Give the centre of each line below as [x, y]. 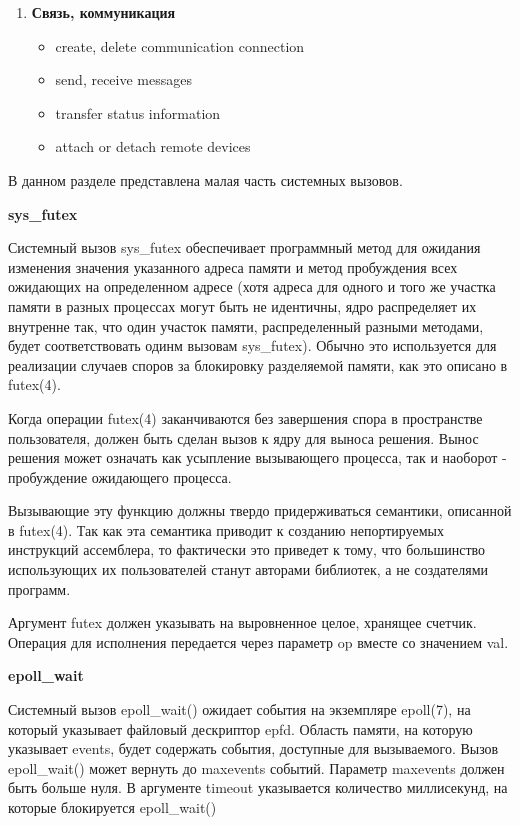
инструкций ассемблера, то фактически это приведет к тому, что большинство [247, 549]
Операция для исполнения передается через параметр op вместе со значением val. [258, 641]
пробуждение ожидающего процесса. [120, 476]
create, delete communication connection [180, 45]
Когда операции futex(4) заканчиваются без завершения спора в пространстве [245, 417]
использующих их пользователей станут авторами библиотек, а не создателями [248, 569]
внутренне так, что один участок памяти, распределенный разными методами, [246, 325]
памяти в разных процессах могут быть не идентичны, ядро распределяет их [242, 305]
